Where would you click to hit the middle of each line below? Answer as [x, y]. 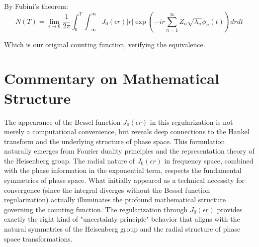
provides [230, 209]
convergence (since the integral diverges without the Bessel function [107, 190]
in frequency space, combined [209, 160]
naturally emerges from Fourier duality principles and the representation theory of [129, 151]
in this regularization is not [191, 122]
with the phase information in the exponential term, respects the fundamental [123, 170]
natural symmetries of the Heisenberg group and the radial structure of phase [122, 229]
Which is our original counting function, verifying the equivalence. [105, 44]
